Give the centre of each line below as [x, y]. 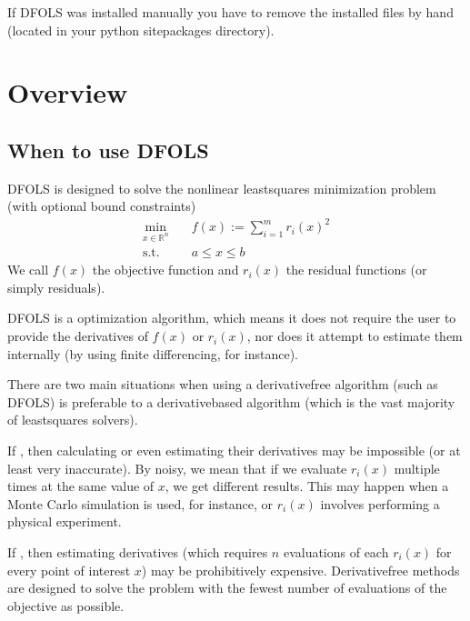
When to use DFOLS [108, 150]
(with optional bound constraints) [102, 206]
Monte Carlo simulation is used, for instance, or [140, 503]
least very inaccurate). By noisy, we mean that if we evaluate [177, 468]
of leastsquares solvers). [73, 420]
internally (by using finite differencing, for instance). [153, 353]
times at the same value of [81, 486]
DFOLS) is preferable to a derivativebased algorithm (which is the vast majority [231, 401]
